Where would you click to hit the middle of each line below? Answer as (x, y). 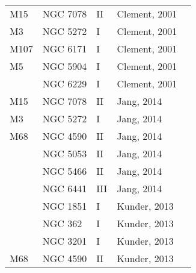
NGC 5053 (65, 153)
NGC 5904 (65, 66)
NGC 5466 (65, 171)
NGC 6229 (65, 83)
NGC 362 (62, 223)
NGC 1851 (65, 206)
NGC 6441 (65, 188)
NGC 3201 (65, 241)
